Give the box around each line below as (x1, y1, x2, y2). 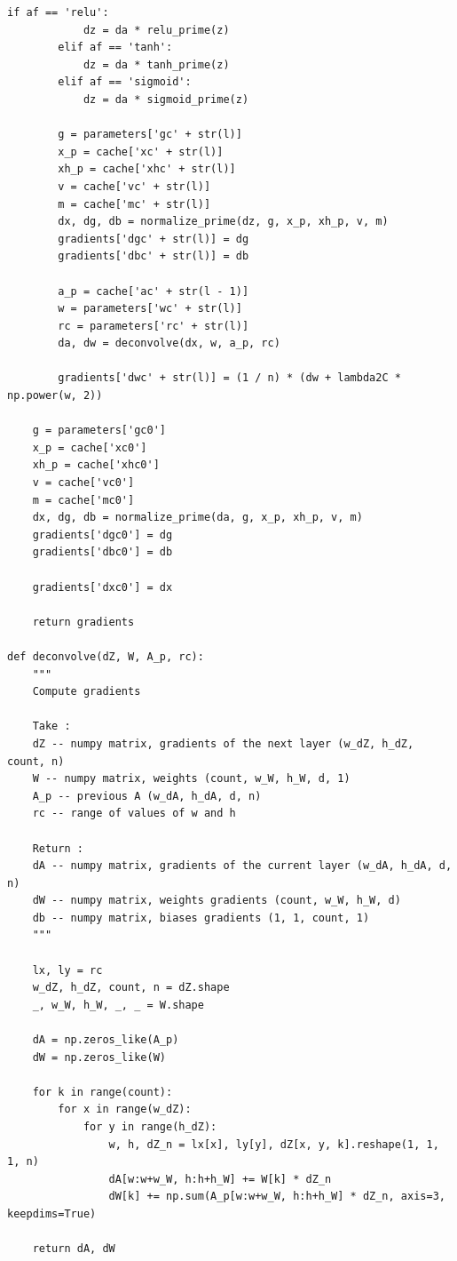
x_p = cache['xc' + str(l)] (58, 145, 224, 158)
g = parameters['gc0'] (32, 424, 166, 437)
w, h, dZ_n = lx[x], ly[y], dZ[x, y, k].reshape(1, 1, (108, 1137, 439, 1151)
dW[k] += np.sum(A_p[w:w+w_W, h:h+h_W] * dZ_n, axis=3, (108, 1190, 445, 1203)
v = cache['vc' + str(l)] (58, 180, 211, 193)
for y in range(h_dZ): (83, 1121, 217, 1133)
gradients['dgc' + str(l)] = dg (58, 232, 249, 245)
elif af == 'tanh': (58, 41, 173, 54)
